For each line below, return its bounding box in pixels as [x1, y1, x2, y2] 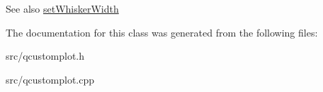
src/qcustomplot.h [6, 48, 85, 63]
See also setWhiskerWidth [6, 1, 119, 15]
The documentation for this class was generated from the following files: [6, 25, 318, 39]
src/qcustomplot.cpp [6, 72, 95, 86]
